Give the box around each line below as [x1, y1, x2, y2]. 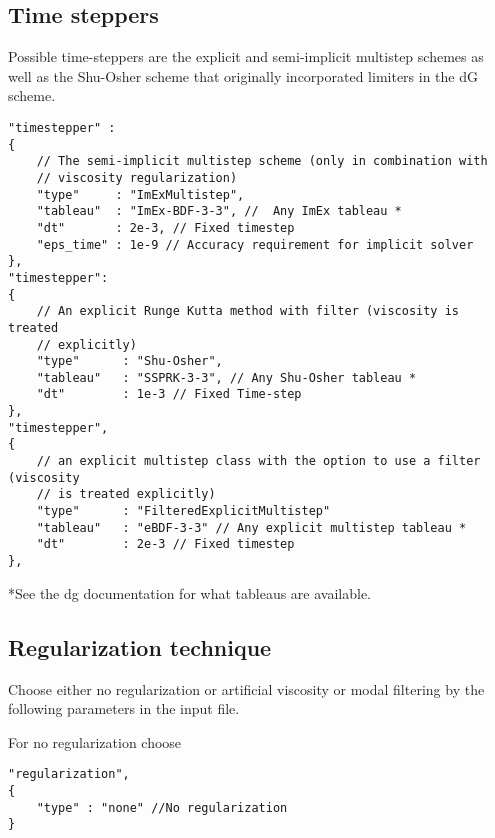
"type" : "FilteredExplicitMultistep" [36, 504, 331, 519]
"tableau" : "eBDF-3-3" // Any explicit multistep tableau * [36, 520, 467, 535]
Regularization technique [8, 631, 272, 662]
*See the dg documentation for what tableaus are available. [8, 582, 371, 603]
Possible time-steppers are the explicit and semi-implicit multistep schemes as [8, 46, 484, 67]
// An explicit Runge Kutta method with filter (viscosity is [36, 304, 460, 319]
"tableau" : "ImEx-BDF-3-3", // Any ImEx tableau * [36, 204, 402, 219]
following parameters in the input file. [8, 698, 240, 719]
